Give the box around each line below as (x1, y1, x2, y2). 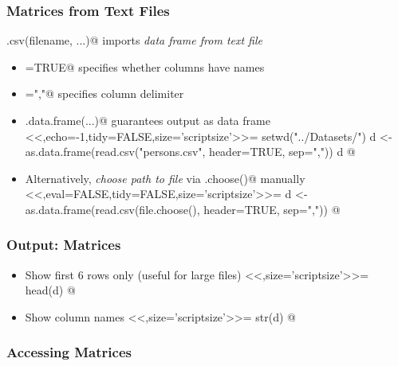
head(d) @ (25, 282, 76, 298)
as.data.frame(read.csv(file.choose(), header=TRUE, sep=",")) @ (25, 201, 341, 217)
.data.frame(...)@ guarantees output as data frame (25, 112, 270, 128)
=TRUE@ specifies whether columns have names (25, 58, 265, 75)
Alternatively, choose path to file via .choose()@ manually (25, 169, 305, 186)
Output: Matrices (6, 235, 121, 255)
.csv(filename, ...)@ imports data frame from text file (6, 32, 263, 49)
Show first (25, 266, 74, 282)
